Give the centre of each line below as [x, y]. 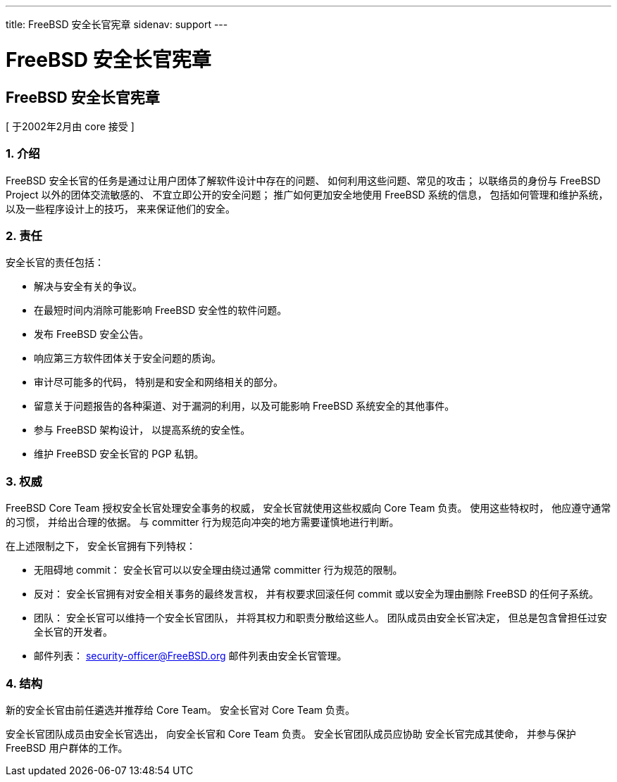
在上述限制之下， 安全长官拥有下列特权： [101, 546]
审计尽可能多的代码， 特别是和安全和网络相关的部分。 [158, 382]
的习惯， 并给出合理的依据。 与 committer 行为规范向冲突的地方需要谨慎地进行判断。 [202, 522]
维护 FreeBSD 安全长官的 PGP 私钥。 [119, 454]
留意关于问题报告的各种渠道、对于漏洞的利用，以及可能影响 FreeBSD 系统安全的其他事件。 [244, 406]
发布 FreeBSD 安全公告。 [92, 334]
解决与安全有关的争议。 [88, 286]
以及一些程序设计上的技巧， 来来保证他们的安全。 [120, 208]
